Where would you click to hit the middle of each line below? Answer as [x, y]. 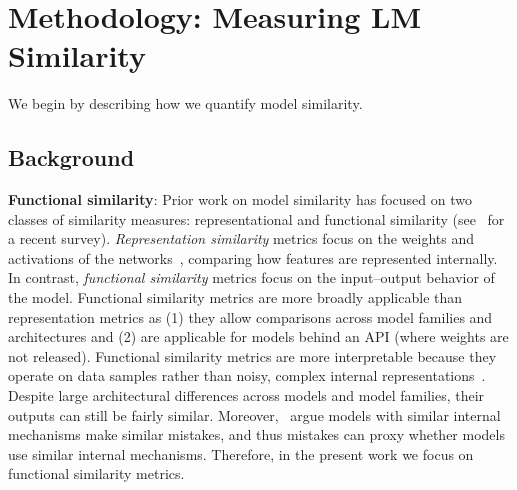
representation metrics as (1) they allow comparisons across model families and [250, 316]
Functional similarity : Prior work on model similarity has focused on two [240, 199]
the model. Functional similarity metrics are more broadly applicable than [235, 297]
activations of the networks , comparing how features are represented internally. [253, 257]
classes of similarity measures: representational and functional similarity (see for [256, 218]
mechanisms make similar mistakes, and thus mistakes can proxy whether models [256, 434]
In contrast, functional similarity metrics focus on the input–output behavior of [251, 277]
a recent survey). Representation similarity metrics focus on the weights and [241, 238]
